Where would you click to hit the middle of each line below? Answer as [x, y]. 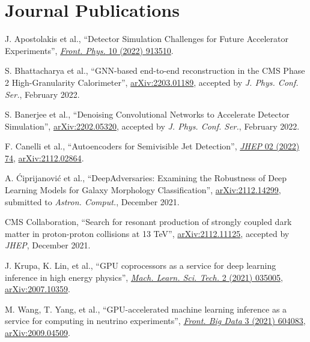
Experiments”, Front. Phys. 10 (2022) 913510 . [89, 50]
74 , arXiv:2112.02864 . [44, 157]
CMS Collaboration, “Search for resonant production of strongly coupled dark [148, 222]
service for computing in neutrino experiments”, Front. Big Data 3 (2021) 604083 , [155, 321]
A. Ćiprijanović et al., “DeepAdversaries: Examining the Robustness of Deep [146, 178]
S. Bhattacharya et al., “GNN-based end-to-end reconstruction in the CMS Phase [155, 70]
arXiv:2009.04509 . [38, 332]
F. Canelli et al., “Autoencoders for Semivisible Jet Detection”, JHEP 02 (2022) [152, 146]
